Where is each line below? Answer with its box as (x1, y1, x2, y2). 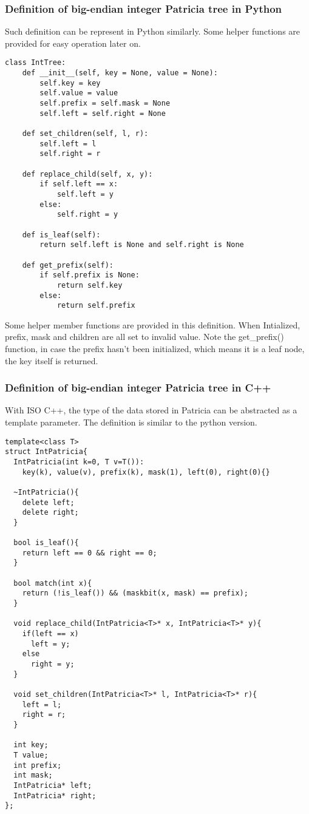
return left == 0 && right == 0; (22, 548, 157, 557)
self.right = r (39, 149, 101, 158)
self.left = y (56, 189, 114, 198)
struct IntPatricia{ (5, 447, 88, 456)
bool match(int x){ (13, 578, 92, 588)
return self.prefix (56, 301, 135, 310)
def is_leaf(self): (22, 230, 101, 239)
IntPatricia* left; (13, 781, 92, 790)
